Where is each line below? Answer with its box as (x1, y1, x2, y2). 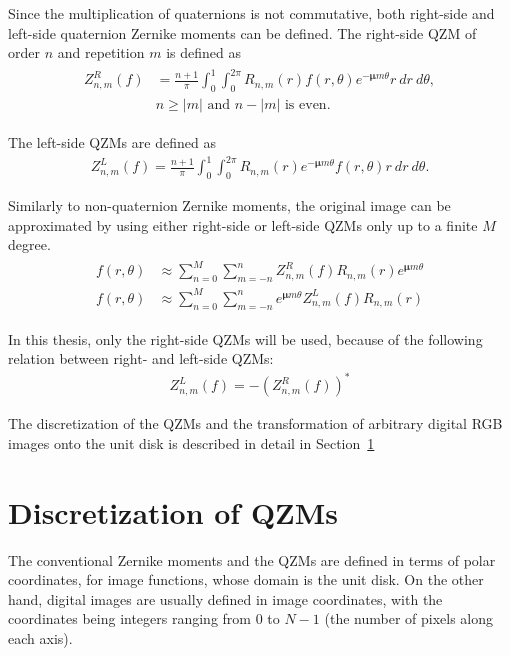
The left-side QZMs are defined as (8, 132, 216, 153)
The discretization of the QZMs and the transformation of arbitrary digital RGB (8, 413, 503, 434)
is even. (284, 98, 331, 113)
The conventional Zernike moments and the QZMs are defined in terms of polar (8, 549, 496, 570)
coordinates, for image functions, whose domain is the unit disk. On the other (8, 569, 484, 590)
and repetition (57, 42, 145, 63)
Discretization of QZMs (8, 491, 339, 532)
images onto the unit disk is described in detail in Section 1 (8, 432, 375, 453)
